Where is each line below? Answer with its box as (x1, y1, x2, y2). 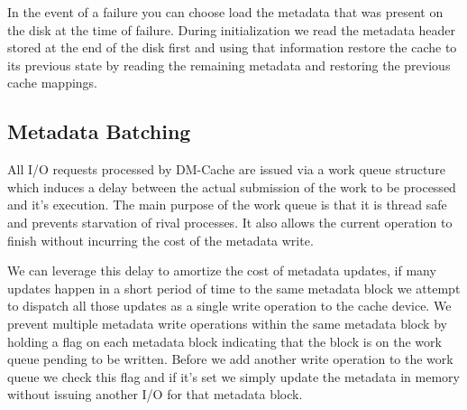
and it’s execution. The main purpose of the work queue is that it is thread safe (7, 195, 447, 214)
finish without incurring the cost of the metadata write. (7, 230, 314, 249)
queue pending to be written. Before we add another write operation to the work (7, 349, 453, 368)
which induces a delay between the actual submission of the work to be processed (7, 177, 456, 196)
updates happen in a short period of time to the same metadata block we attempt (7, 278, 461, 297)
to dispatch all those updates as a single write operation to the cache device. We (7, 296, 452, 315)
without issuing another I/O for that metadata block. (7, 385, 303, 404)
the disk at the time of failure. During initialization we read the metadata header (7, 20, 456, 39)
